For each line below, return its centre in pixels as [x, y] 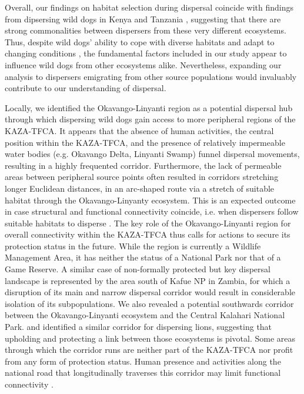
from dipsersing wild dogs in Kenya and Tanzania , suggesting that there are [143, 19]
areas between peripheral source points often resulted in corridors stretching [142, 177]
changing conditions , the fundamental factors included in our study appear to [146, 53]
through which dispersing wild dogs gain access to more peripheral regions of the [150, 119]
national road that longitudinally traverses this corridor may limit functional [143, 373]
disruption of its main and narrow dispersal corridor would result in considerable [150, 292]
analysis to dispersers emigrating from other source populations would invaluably [151, 76]
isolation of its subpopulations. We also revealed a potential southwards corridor [149, 303]
